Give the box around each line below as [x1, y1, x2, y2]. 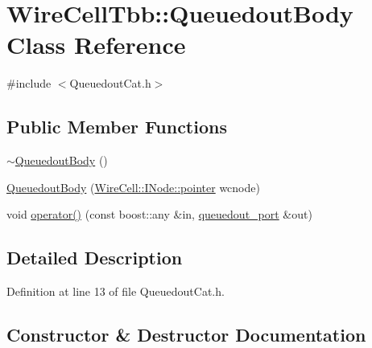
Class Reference [6, 28, 186, 61]
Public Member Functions [6, 114, 227, 139]
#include [6, 75, 52, 92]
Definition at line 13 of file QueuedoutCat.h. [6, 283, 225, 300]
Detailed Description [6, 245, 183, 270]
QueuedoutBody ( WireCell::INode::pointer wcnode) [6, 178, 260, 195]
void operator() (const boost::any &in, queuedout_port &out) [6, 206, 312, 223]
